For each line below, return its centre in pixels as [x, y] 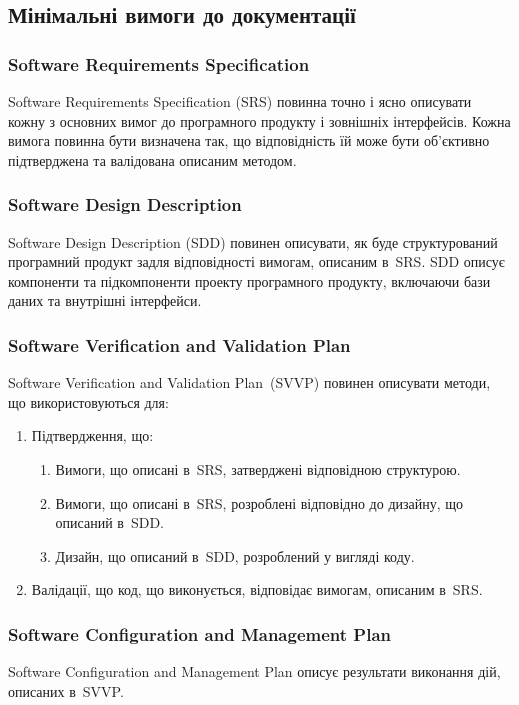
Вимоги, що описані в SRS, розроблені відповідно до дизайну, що [259, 502]
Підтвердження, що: [92, 435]
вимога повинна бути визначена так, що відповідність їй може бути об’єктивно [249, 140]
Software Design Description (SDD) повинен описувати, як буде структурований [253, 241]
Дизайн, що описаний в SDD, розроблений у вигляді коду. [235, 555]
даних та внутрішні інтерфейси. [105, 300]
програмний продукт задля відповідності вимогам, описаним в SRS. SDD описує [256, 261]
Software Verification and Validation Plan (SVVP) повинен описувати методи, [249, 382]
